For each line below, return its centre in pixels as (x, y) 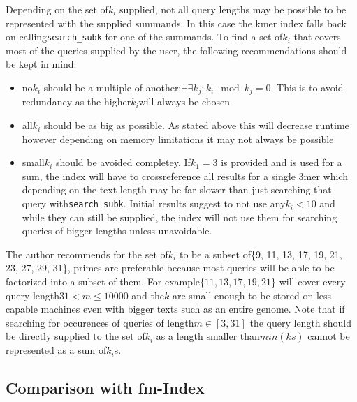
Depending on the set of (57, 9)
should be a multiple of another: (112, 88)
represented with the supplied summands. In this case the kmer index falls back (176, 23)
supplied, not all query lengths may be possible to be (233, 9)
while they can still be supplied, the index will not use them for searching (180, 217)
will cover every (312, 282)
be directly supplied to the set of (75, 336)
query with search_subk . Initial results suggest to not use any (154, 203)
